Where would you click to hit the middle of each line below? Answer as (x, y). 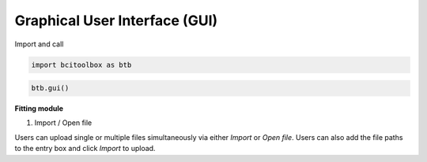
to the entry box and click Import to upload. (85, 149)
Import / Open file (63, 123)
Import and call (39, 44)
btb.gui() (50, 88)
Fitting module (39, 109)
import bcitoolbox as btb (81, 64)
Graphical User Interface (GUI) (116, 20)
